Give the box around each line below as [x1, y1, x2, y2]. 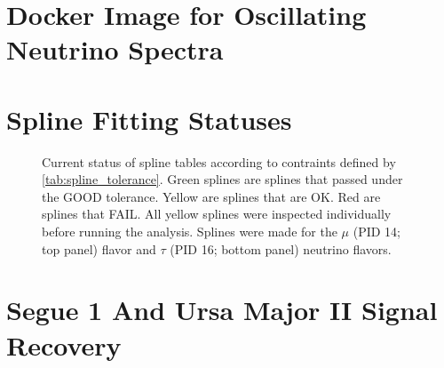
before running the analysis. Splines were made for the [42, 222, 337, 241]
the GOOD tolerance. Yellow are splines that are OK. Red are [42, 187, 381, 205]
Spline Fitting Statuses [6, 100, 292, 137]
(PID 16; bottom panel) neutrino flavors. [170, 239, 392, 258]
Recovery [6, 326, 122, 363]
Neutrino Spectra [6, 31, 224, 68]
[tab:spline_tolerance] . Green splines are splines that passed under [42, 170, 403, 188]
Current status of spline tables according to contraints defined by [42, 152, 396, 171]
